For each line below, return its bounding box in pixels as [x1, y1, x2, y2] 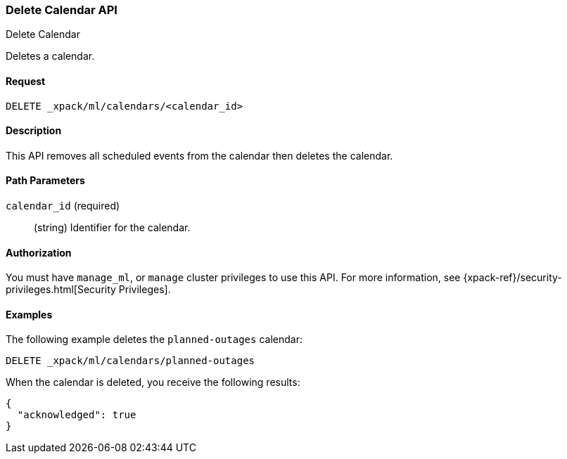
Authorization [6, 246, 72, 259]
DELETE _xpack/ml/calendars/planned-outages [6, 355, 255, 367]
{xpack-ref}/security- [463, 271, 562, 284]
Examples [6, 308, 53, 321]
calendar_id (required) [6, 200, 120, 212]
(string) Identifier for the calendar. [34, 221, 191, 234]
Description [6, 124, 62, 137]
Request [6, 75, 46, 87]
